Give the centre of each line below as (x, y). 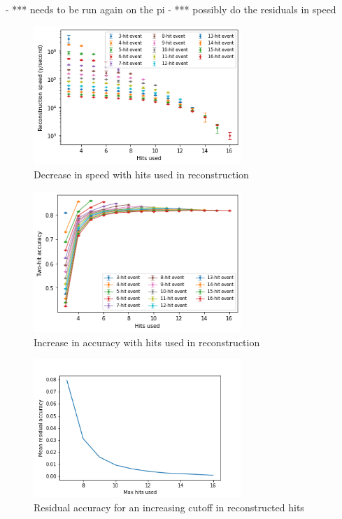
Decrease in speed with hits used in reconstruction (141, 175)
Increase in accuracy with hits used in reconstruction (147, 342)
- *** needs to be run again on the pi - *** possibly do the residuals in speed (171, 9)
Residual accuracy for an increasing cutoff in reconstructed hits (169, 507)
